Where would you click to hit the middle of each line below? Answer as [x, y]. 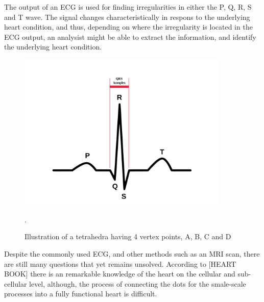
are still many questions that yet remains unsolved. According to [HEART [120, 263]
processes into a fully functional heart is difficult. [81, 294]
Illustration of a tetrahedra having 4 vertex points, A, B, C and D [128, 236]
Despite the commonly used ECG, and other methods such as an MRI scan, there [132, 253]
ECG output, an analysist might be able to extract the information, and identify [130, 36]
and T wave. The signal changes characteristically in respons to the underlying [127, 17]
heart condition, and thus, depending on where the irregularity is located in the [128, 27]
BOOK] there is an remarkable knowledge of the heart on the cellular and [120, 274]
